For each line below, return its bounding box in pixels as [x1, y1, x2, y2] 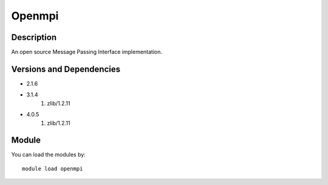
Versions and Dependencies [11, 64, 121, 74]
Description [11, 32, 57, 42]
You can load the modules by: [11, 151, 86, 158]
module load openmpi [22, 165, 83, 172]
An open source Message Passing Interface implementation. [11, 49, 163, 56]
